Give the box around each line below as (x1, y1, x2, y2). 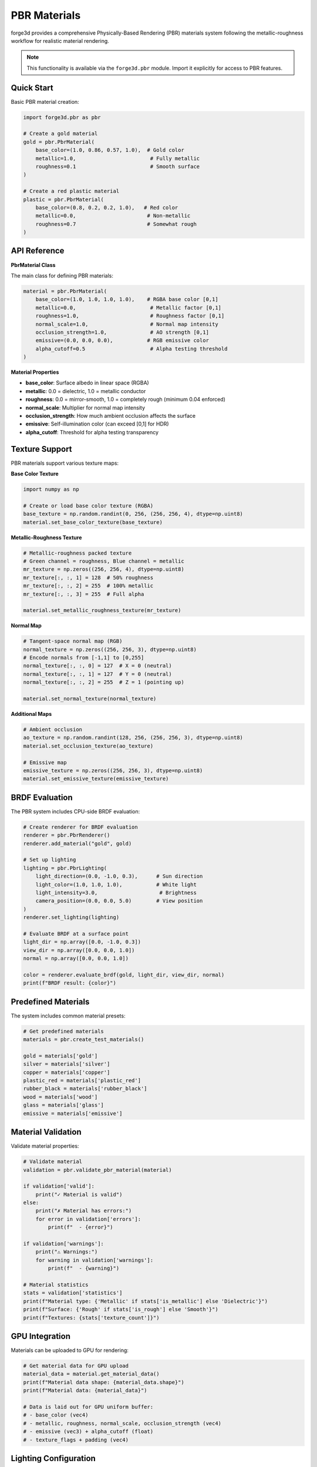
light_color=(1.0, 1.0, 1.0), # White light (35, 881, 197, 888)
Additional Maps (11, 711, 52, 718)
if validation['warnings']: (23, 1240, 104, 1247)
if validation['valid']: (23, 1183, 95, 1189)
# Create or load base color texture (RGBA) (23, 502, 154, 509)
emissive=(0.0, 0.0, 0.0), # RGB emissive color (35, 337, 210, 344)
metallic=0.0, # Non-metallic (35, 212, 191, 219)
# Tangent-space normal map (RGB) (23, 638, 123, 645)
